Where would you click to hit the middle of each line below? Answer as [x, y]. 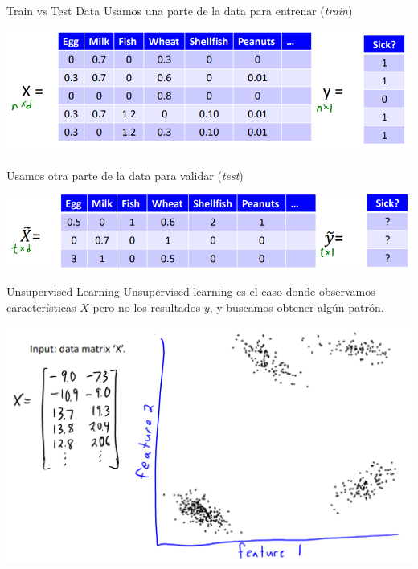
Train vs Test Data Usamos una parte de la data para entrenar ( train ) [180, 10]
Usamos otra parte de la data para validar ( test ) [125, 175]
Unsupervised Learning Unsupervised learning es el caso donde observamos [191, 291]
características [41, 307]
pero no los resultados [147, 307]
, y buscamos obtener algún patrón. [297, 307]
